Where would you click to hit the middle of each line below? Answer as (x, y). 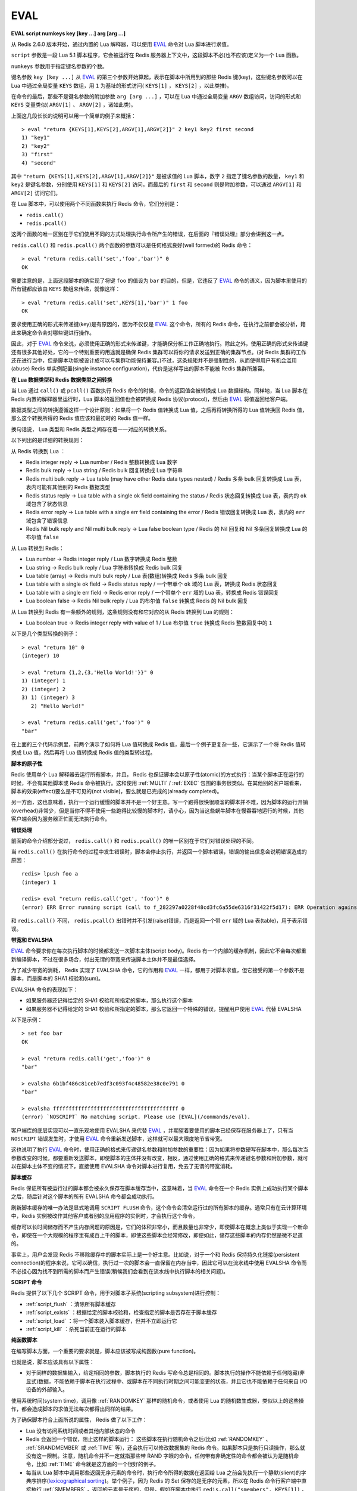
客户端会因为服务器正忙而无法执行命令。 (60, 819)
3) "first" (37, 154)
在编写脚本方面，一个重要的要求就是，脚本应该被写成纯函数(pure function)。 (105, 1351)
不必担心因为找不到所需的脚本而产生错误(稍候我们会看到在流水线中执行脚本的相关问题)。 (120, 1271)
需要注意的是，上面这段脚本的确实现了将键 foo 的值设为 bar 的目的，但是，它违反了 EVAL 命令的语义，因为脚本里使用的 (159, 280)
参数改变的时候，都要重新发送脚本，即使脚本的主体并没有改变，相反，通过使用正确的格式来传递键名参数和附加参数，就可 (159, 1158)
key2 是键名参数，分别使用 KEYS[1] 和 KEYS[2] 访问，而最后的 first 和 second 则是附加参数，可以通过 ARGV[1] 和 (156, 184)
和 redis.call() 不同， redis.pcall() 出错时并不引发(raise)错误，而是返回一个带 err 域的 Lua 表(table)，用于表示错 (159, 921)
